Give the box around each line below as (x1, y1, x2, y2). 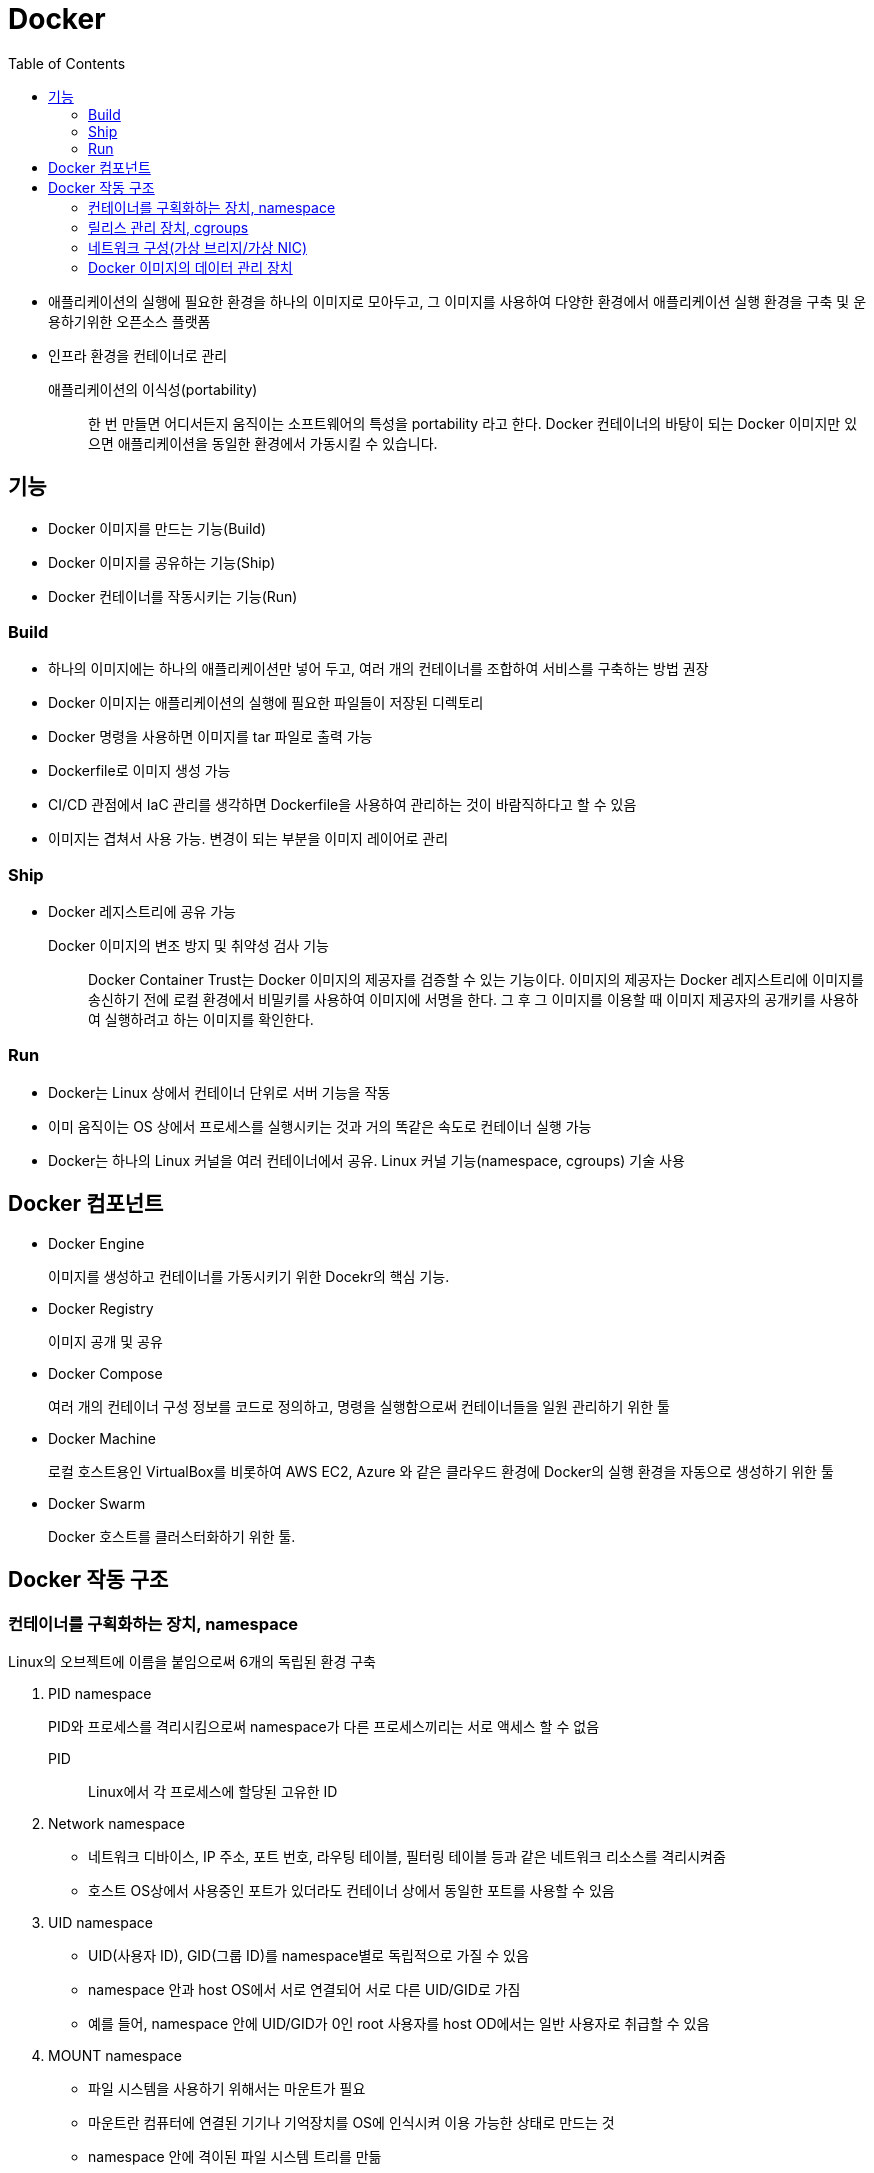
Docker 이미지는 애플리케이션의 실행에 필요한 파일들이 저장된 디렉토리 (48, 694, 484, 712)
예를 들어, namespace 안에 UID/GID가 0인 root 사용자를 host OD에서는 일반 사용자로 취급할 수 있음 (88, 2014, 710, 2032)
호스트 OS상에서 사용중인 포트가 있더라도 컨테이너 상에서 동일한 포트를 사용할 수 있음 (88, 1881, 615, 1899)
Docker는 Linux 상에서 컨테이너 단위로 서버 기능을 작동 (48, 1083, 391, 1101)
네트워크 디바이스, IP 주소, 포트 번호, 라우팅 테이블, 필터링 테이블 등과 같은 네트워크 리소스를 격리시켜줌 (88, 1847, 726, 1865)
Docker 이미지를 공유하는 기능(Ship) (48, 553, 276, 571)
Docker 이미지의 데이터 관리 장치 (88, 258, 293, 276)
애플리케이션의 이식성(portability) (48, 380, 258, 398)
